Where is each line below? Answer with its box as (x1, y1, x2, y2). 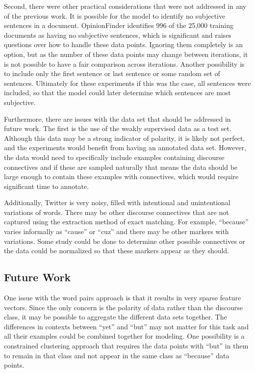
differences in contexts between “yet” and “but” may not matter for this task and (4, 321, 249, 331)
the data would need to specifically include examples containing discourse (4, 152, 225, 162)
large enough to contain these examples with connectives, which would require (4, 171, 239, 182)
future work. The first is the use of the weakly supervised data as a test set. (4, 123, 231, 133)
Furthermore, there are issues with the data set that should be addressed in (4, 113, 231, 124)
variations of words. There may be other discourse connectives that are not (4, 207, 229, 217)
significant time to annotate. (4, 181, 89, 191)
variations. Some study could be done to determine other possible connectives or (4, 236, 246, 246)
